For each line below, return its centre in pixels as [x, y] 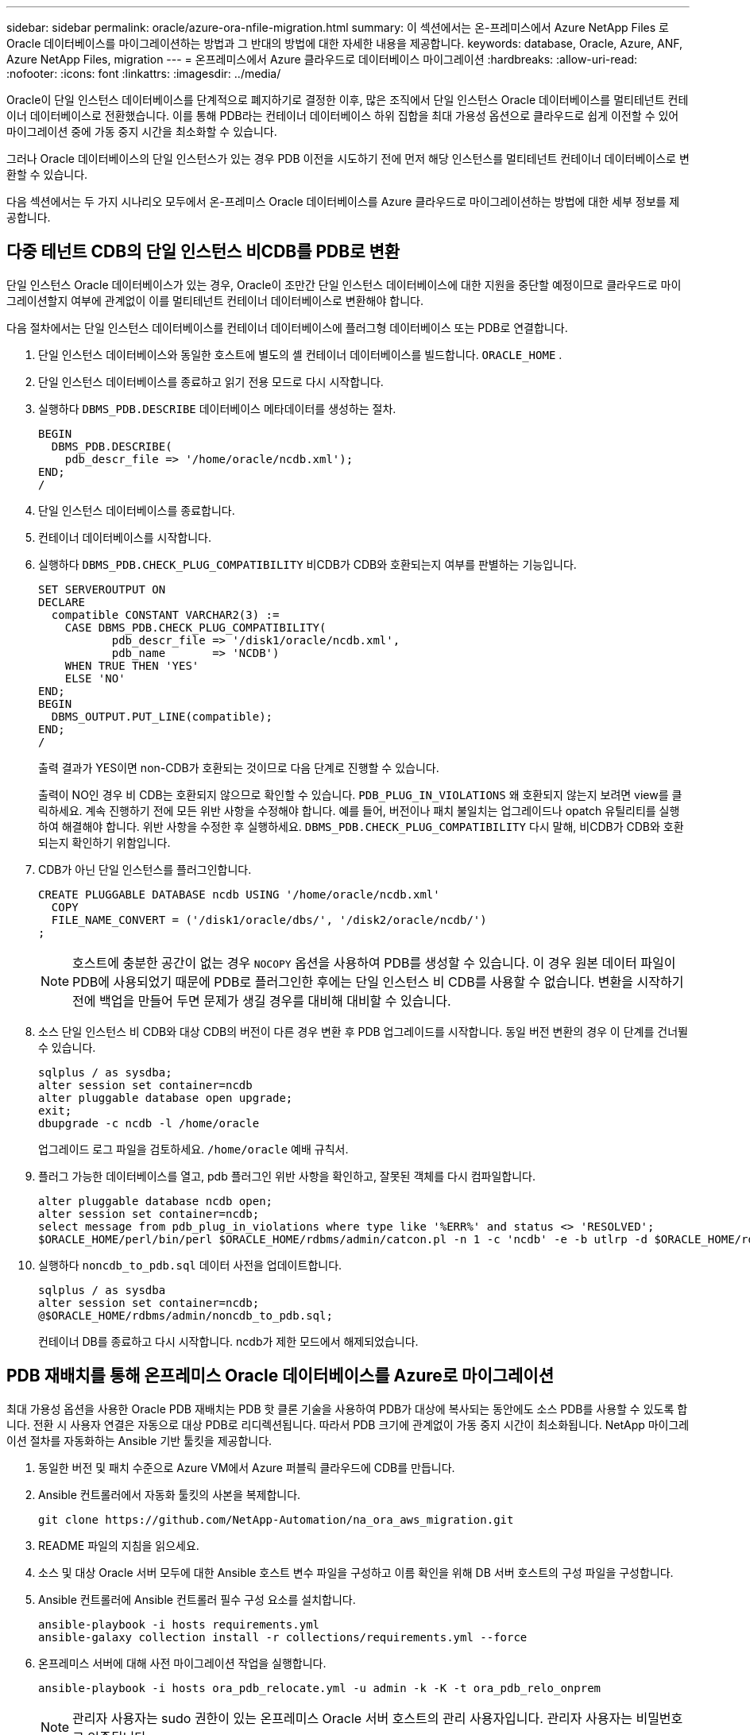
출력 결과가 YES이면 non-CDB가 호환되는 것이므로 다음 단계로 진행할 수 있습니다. [239, 767]
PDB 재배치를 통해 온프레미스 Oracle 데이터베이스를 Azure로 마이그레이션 [280, 1376]
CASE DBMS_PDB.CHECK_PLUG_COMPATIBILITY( [195, 627]
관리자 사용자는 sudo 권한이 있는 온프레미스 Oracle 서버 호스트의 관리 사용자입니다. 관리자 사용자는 [352, 1718]
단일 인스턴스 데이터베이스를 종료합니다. [137, 510]
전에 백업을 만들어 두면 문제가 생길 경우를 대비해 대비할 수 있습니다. [262, 1001]
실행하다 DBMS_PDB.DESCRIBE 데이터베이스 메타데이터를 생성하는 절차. [217, 408]
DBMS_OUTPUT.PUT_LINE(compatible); [162, 716]
